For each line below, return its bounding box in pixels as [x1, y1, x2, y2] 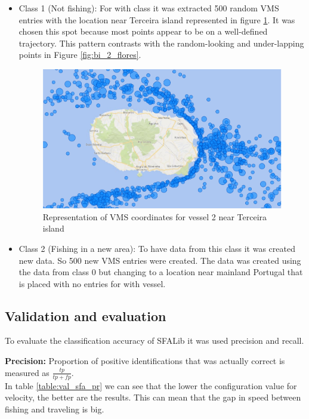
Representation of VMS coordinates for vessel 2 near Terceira [42, 210, 267, 223]
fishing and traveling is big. [5, 402, 104, 415]
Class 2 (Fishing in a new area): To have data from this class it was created [18, 242, 295, 254]
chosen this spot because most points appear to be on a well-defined [18, 25, 268, 38]
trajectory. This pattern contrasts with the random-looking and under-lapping [18, 36, 304, 49]
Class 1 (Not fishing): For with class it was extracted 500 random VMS [18, 2, 279, 14]
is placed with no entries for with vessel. [18, 277, 166, 289]
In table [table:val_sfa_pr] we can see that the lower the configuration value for [5, 379, 297, 392]
